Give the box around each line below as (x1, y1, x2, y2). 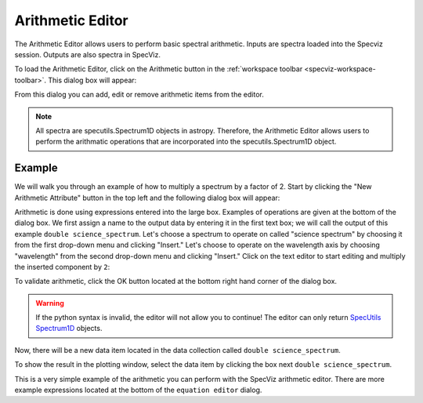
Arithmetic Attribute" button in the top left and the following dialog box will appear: (14, 193, 280, 202)
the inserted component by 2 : (14, 262, 110, 271)
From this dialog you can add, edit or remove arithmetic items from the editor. (14, 90, 264, 100)
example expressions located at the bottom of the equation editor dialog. (14, 385, 262, 395)
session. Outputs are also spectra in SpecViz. (14, 49, 161, 59)
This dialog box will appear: (48, 75, 137, 85)
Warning (35, 298, 64, 307)
